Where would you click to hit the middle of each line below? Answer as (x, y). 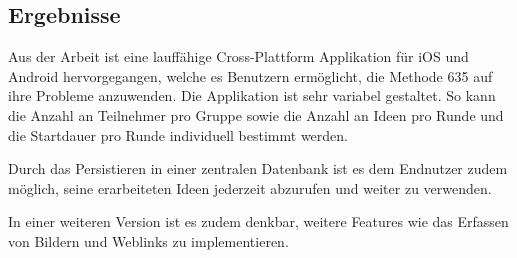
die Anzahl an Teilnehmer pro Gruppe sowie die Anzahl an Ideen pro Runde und (256, 114)
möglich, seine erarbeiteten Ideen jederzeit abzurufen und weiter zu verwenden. (250, 187)
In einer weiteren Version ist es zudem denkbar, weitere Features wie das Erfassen (258, 221)
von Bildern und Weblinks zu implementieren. (148, 240)
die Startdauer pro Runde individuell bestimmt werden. (178, 134)
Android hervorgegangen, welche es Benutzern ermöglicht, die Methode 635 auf (250, 75)
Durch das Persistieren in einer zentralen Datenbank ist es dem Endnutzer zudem (258, 168)
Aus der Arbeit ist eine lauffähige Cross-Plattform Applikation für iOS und (238, 56)
